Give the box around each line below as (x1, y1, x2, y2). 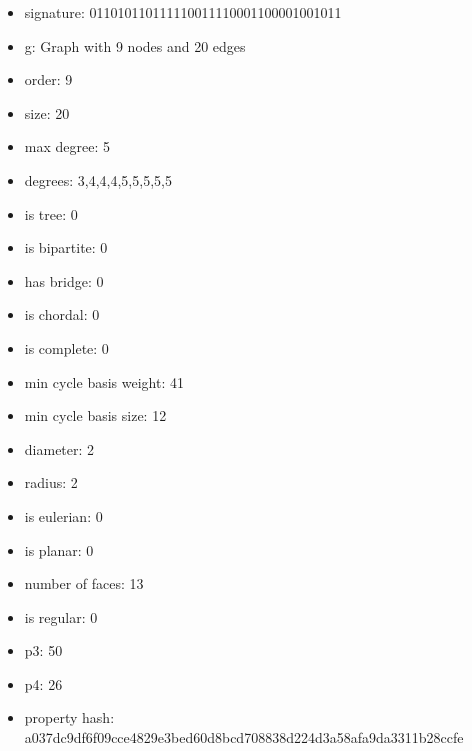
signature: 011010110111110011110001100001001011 (24, 2, 342, 22)
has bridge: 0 (24, 270, 104, 291)
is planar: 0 (24, 539, 94, 560)
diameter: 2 (24, 438, 95, 459)
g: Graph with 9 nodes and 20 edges (24, 35, 246, 56)
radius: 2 (24, 472, 78, 493)
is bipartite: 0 (24, 237, 108, 258)
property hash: (24, 707, 115, 728)
